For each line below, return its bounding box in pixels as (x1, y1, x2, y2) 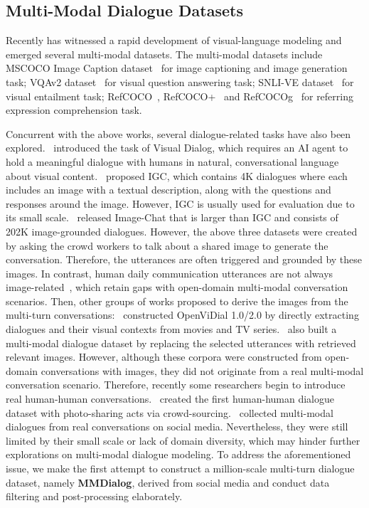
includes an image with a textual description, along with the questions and (6, 182, 331, 197)
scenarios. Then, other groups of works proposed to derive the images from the (6, 293, 348, 308)
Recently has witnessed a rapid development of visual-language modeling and (6, 33, 342, 48)
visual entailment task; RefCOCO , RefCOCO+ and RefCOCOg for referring (6, 88, 353, 103)
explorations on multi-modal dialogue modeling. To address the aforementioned (6, 447, 351, 462)
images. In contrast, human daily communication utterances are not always (6, 265, 333, 280)
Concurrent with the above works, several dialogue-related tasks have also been (6, 126, 351, 141)
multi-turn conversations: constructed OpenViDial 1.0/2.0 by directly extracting (6, 307, 359, 322)
